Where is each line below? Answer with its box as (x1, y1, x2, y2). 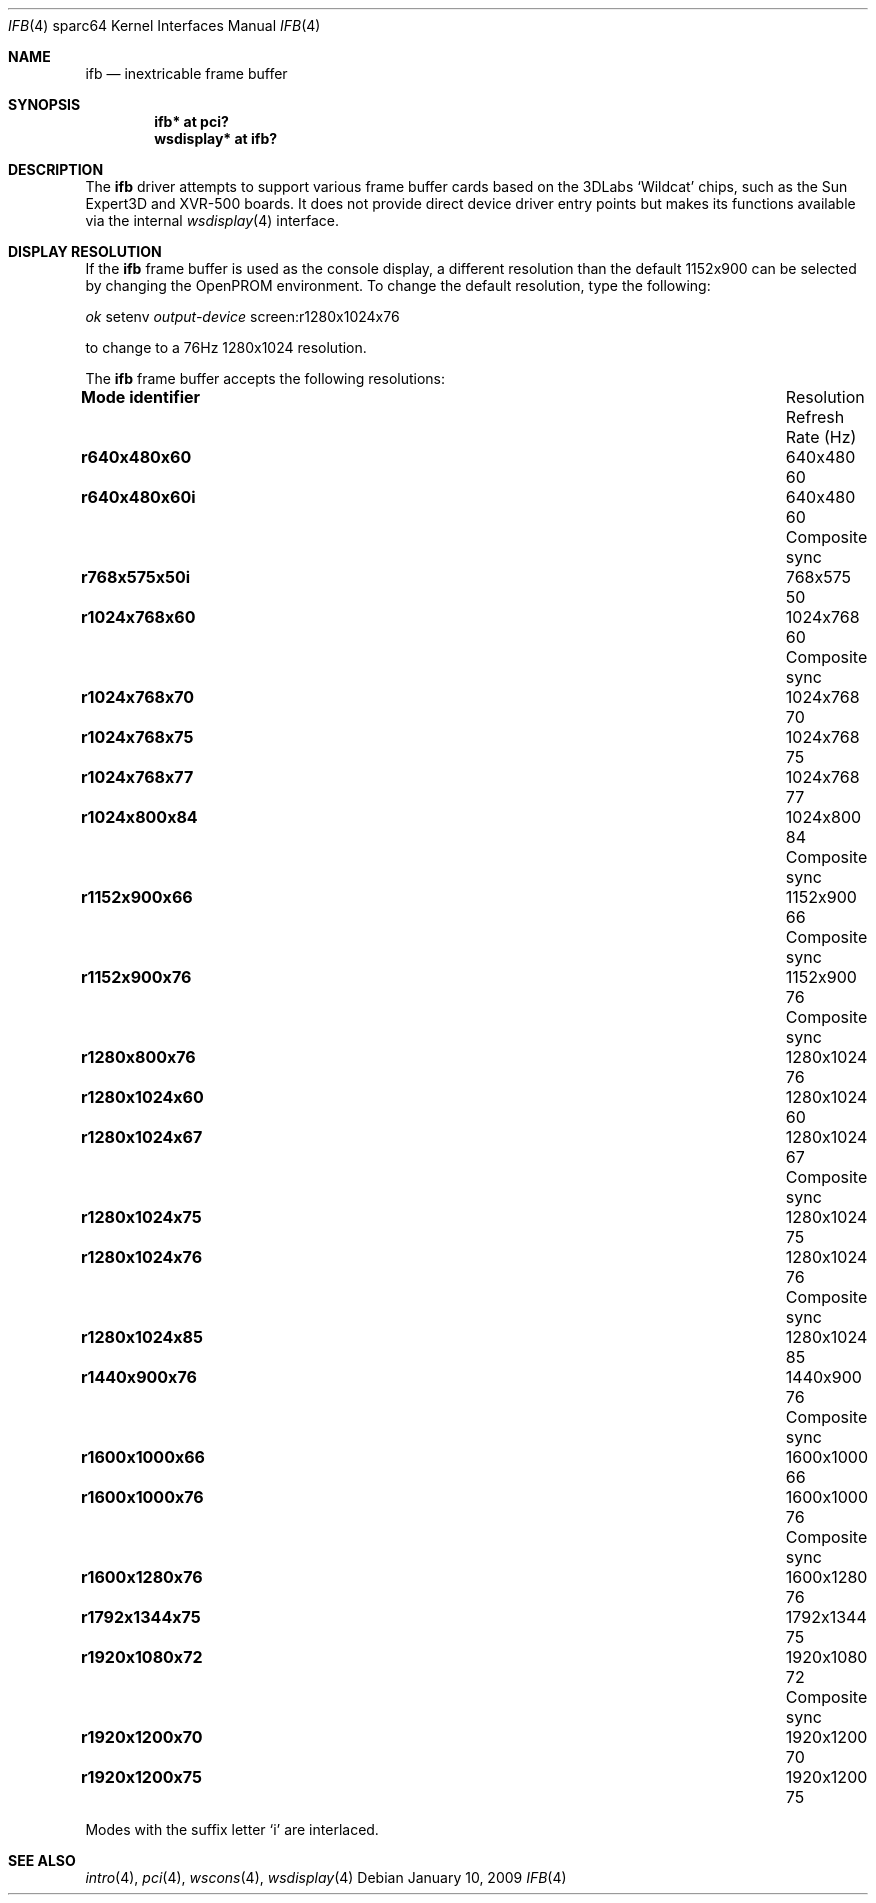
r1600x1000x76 (81, 1487, 204, 1507)
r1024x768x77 (81, 767, 194, 787)
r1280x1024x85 (81, 1327, 203, 1347)
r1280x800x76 (81, 1047, 196, 1067)
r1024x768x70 (81, 687, 195, 707)
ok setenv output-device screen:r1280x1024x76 (85, 308, 400, 325)
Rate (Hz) (785, 427, 857, 447)
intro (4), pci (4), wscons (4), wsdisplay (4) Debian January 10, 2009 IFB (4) (85, 1869, 567, 1886)
